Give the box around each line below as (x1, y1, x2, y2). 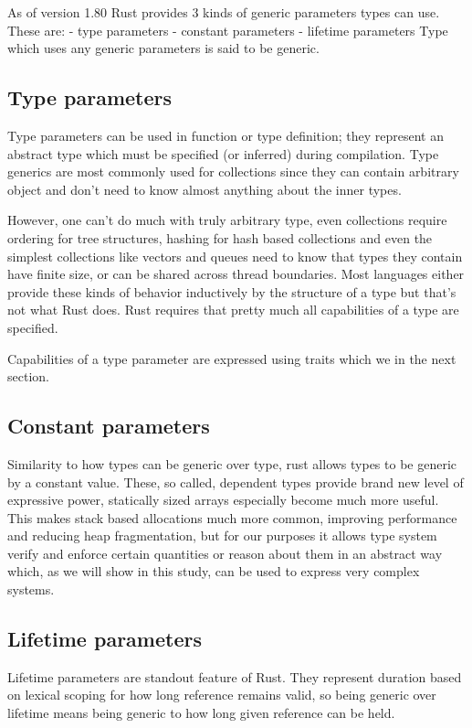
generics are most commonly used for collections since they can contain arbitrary (7, 162, 459, 181)
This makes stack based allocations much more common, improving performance (7, 508, 457, 527)
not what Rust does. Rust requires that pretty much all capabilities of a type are (7, 300, 459, 319)
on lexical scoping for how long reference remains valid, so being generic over (7, 685, 436, 704)
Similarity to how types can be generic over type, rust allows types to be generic (7, 454, 457, 473)
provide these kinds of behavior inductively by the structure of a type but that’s (7, 282, 456, 301)
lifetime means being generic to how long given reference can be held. (7, 703, 395, 723)
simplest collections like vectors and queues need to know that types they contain (7, 246, 463, 265)
